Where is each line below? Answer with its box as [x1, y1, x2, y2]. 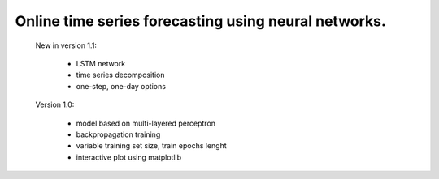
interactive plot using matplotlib [76, 152, 182, 162]
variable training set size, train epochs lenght [76, 141, 227, 151]
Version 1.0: [35, 100, 75, 109]
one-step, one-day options [76, 81, 167, 91]
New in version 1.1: [35, 40, 98, 50]
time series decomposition [76, 70, 165, 80]
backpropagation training [76, 130, 161, 139]
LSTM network [76, 58, 126, 68]
